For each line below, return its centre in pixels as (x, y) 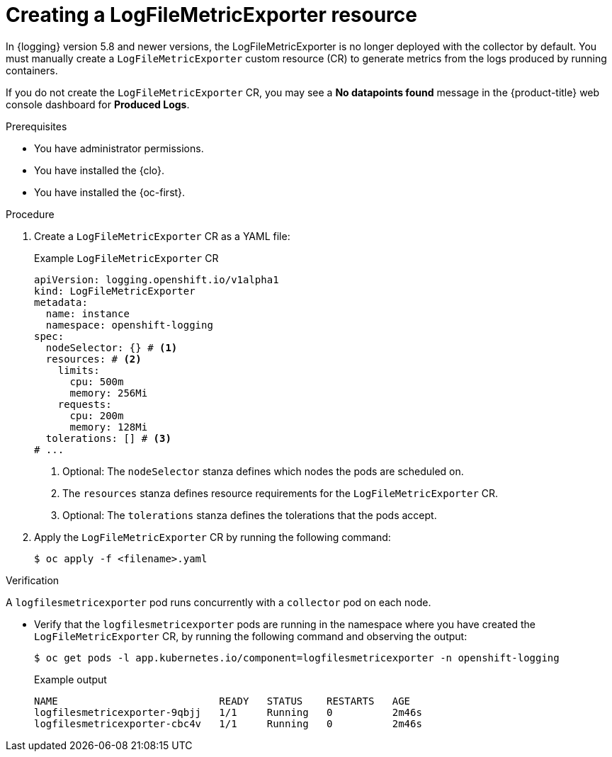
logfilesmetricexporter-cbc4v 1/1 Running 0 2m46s (228, 723)
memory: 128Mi (109, 427)
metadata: (61, 302)
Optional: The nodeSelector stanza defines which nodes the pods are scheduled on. (263, 471)
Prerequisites (36, 126)
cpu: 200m (97, 415)
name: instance (87, 313)
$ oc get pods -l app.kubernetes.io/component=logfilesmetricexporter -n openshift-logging (297, 658)
